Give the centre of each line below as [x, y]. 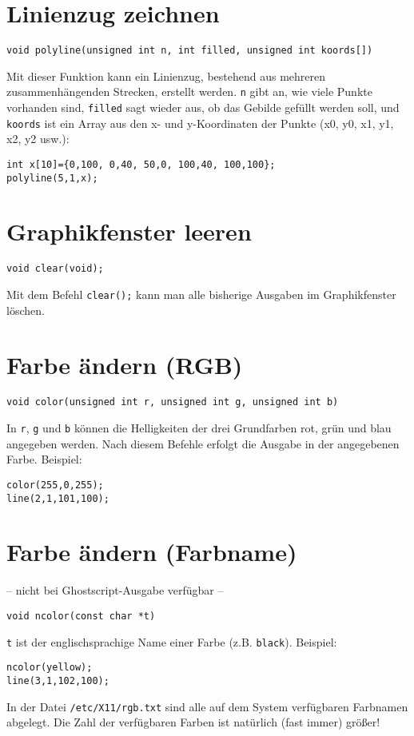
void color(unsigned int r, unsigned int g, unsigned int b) [173, 402]
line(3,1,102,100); [58, 680]
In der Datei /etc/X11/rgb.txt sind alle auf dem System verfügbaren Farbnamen [207, 706]
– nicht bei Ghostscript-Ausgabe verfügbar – [115, 590]
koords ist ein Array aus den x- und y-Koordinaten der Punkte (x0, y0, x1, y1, [200, 123]
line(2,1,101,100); [58, 498]
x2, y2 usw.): [38, 139]
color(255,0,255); [55, 485]
